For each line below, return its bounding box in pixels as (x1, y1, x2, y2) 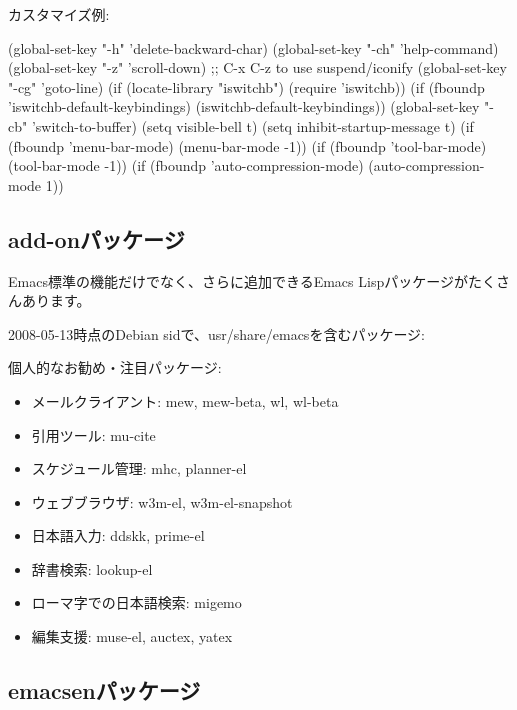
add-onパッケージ (8, 223, 185, 254)
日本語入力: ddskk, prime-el (31, 525, 205, 546)
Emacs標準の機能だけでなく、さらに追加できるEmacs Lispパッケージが (8, 270, 468, 291)
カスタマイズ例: (8, 4, 110, 24)
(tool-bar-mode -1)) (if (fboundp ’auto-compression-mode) (8, 155, 364, 176)
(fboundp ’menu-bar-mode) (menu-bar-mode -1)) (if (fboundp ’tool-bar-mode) (8, 135, 487, 156)
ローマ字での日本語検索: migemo (31, 592, 242, 613)
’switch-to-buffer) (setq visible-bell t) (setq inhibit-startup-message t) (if (31, 115, 474, 136)
